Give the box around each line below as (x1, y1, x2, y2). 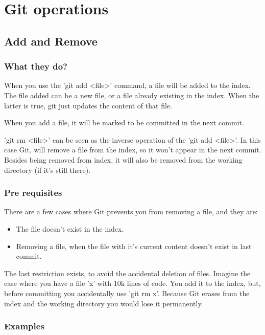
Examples (4, 320, 44, 332)
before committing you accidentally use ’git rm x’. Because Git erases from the (4, 287, 250, 298)
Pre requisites (4, 186, 62, 199)
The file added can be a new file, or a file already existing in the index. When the (4, 90, 259, 100)
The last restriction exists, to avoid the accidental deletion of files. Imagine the (4, 267, 251, 278)
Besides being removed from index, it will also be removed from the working (4, 154, 243, 165)
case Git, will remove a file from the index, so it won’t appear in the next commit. (4, 144, 261, 155)
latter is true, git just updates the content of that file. (4, 100, 172, 110)
